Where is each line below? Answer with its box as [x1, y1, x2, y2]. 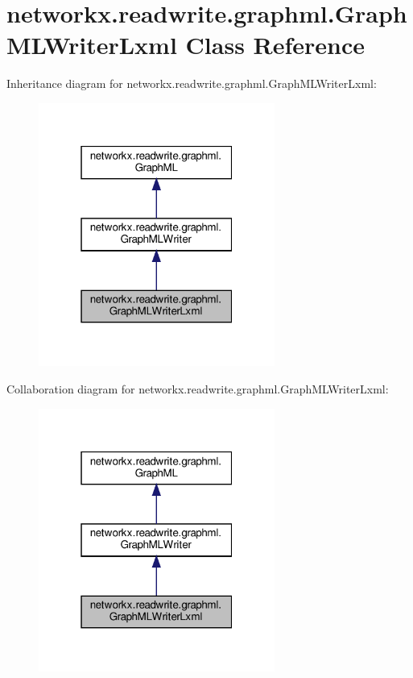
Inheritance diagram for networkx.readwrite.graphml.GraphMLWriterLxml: [6, 75, 377, 92]
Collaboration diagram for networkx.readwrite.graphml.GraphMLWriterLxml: [6, 381, 389, 397]
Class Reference [185, 28, 366, 61]
